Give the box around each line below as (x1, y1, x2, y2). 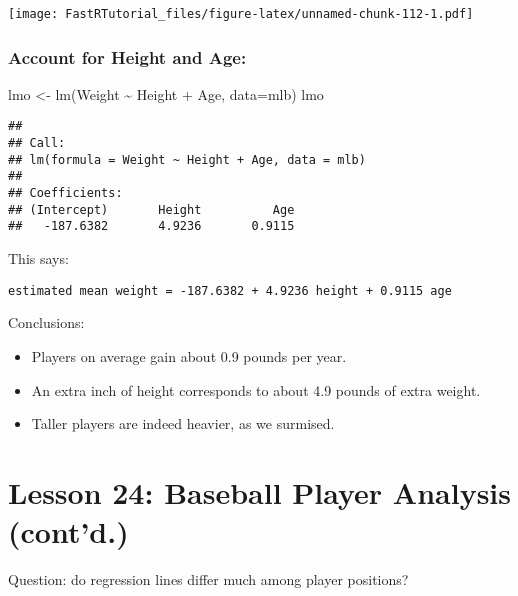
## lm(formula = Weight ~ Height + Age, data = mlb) (8, 152, 366, 167)
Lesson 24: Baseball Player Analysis (8, 471, 511, 512)
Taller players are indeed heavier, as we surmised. (31, 413, 335, 434)
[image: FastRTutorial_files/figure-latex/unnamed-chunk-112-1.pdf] (8, 7, 474, 21)
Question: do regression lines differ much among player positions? (8, 569, 409, 589)
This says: (8, 248, 69, 269)
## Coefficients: (8, 186, 123, 201)
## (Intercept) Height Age (8, 202, 295, 217)
